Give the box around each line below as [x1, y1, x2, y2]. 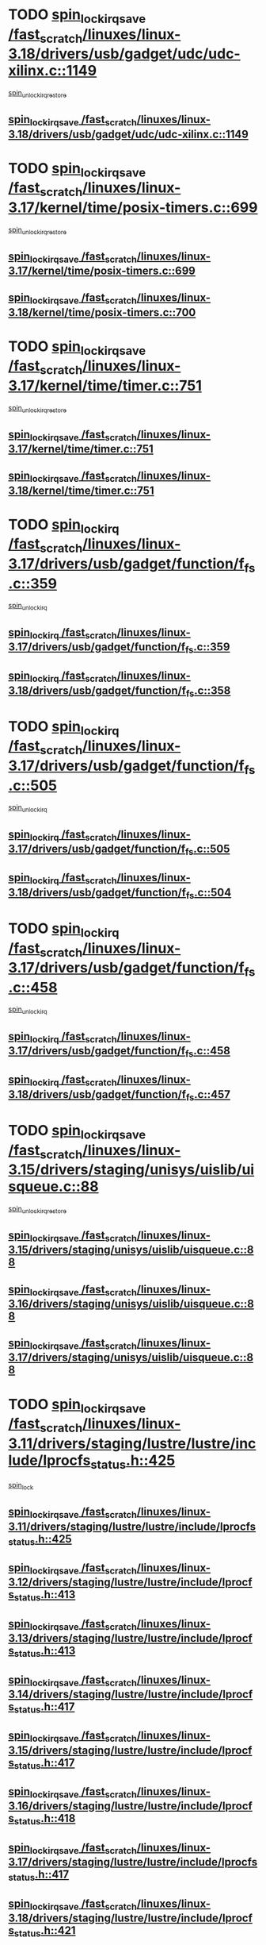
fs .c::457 [185, 1088, 231, 1103]
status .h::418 [13, 1812, 76, 1828]
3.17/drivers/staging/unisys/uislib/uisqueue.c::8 [8, 1351, 254, 1365]
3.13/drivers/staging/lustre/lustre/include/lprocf [8, 1631, 253, 1645]
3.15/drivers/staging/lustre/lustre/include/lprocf [8, 1743, 253, 1757]
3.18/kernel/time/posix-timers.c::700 [8, 306, 196, 319]
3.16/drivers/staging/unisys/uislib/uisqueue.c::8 [8, 1296, 255, 1311]
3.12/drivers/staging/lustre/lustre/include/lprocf [8, 1576, 253, 1589]
